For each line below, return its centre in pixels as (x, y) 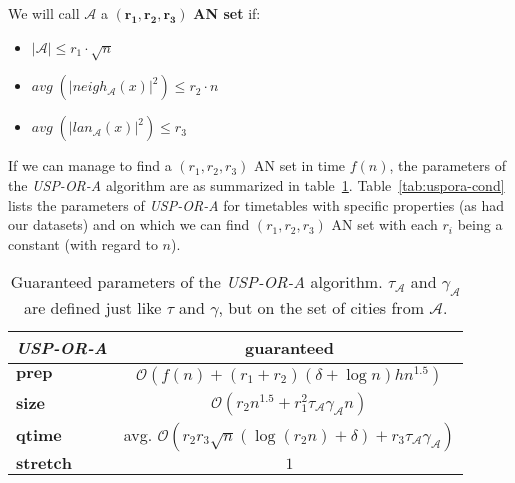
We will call (44, 13)
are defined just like (92, 307)
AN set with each (384, 224)
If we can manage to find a (90, 165)
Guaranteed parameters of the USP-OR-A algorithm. (196, 282)
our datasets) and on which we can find (129, 224)
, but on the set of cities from (321, 307)
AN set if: (227, 13)
